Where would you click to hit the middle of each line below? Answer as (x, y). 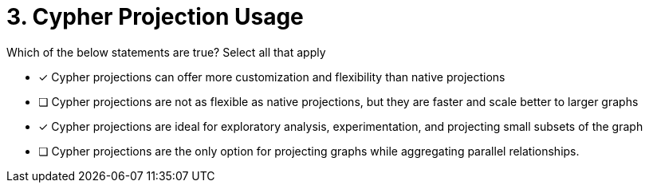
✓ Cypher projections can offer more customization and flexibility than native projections (272, 77)
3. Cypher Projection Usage (155, 17)
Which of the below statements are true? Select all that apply (166, 52)
